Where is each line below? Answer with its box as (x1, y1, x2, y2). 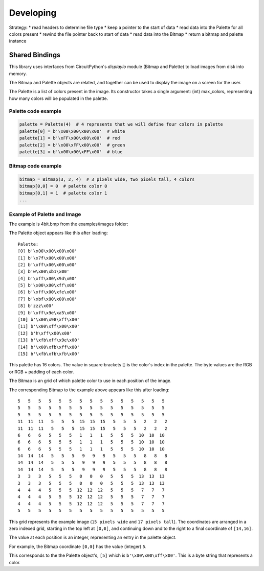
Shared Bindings (9, 51, 61, 59)
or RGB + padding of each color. (9, 369, 74, 375)
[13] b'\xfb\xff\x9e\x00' (18, 337, 80, 343)
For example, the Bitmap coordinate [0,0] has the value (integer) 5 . (9, 544, 147, 549)
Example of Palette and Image (9, 211, 81, 217)
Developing (9, 7, 57, 18)
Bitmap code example (9, 163, 62, 169)
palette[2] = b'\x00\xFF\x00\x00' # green (19, 142, 126, 148)
